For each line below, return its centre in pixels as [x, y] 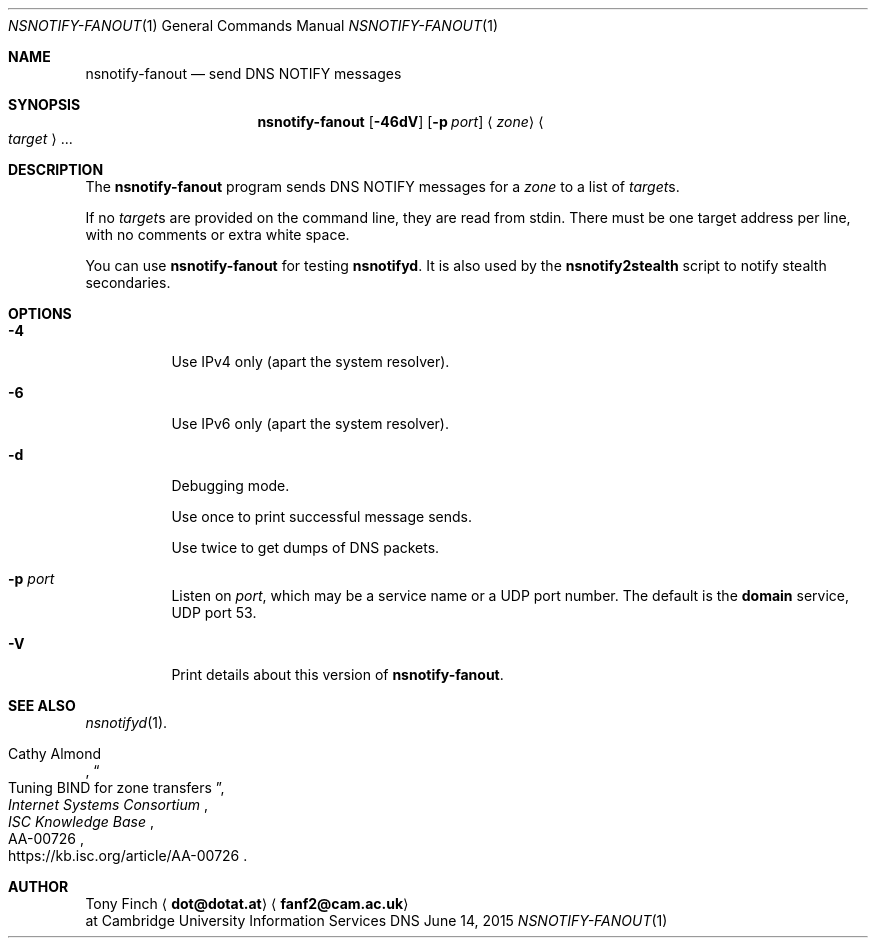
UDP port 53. [214, 612]
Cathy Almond [55, 753]
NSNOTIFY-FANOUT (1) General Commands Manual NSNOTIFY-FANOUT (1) [253, 25]
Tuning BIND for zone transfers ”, [116, 787]
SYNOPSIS [44, 104]
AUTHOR [38, 886]
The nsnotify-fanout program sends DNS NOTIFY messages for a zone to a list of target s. [382, 186]
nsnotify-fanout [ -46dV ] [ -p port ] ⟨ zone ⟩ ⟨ [400, 121]
